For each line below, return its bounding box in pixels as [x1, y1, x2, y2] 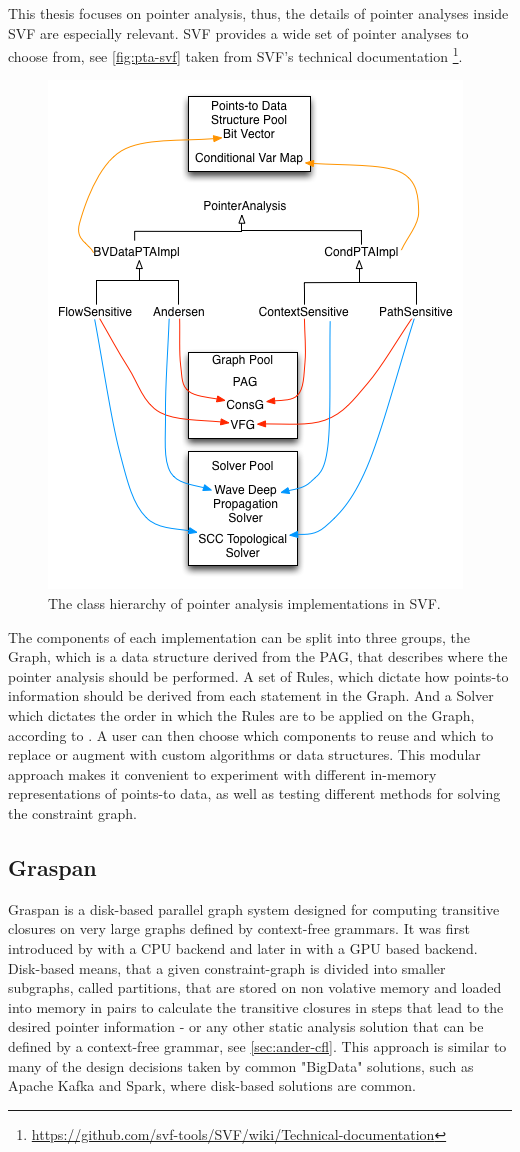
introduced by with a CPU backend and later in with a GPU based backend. [8, 937, 478, 958]
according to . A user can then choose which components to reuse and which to [8, 724, 494, 745]
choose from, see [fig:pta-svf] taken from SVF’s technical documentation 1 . [8, 43, 463, 66]
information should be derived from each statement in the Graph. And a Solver [8, 685, 494, 706]
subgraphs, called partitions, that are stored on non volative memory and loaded [8, 977, 502, 998]
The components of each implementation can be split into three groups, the [8, 626, 470, 647]
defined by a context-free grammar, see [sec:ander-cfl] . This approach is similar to [8, 1035, 507, 1056]
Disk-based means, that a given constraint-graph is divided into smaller [8, 957, 446, 978]
